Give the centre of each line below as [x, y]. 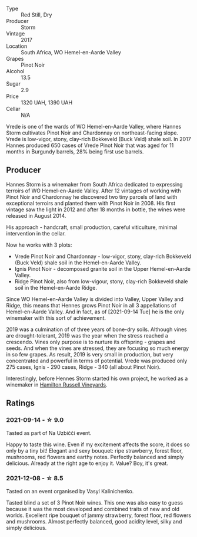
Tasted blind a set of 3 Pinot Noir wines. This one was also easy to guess [95, 502]
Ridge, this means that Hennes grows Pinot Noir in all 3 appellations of [91, 305]
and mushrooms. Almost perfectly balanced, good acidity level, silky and [94, 521]
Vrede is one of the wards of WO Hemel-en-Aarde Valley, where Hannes [94, 127]
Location [17, 46]
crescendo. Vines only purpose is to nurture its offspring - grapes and [91, 342]
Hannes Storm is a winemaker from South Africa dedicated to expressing [95, 184]
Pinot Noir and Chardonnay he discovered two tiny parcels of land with [92, 197]
